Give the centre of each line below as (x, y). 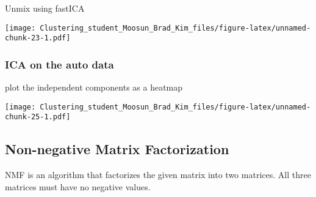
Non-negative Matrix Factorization (117, 149)
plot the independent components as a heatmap (94, 87)
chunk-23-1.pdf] (38, 38)
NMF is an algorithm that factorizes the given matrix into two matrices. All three (158, 175)
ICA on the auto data (59, 64)
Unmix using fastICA (45, 8)
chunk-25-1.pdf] (38, 117)
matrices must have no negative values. (78, 186)
